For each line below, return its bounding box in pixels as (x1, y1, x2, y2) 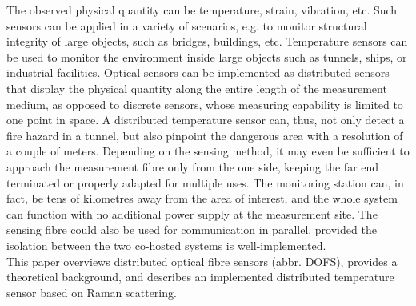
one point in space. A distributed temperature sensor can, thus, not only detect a (6, 111, 405, 128)
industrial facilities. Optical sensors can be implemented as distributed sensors (6, 64, 390, 81)
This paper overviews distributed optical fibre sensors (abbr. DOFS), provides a (6, 252, 398, 269)
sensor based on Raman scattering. (6, 284, 177, 300)
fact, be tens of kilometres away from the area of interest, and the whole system (6, 190, 398, 207)
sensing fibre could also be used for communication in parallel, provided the (6, 221, 377, 238)
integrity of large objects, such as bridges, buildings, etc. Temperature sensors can (6, 33, 408, 50)
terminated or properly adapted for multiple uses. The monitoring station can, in (6, 174, 404, 191)
